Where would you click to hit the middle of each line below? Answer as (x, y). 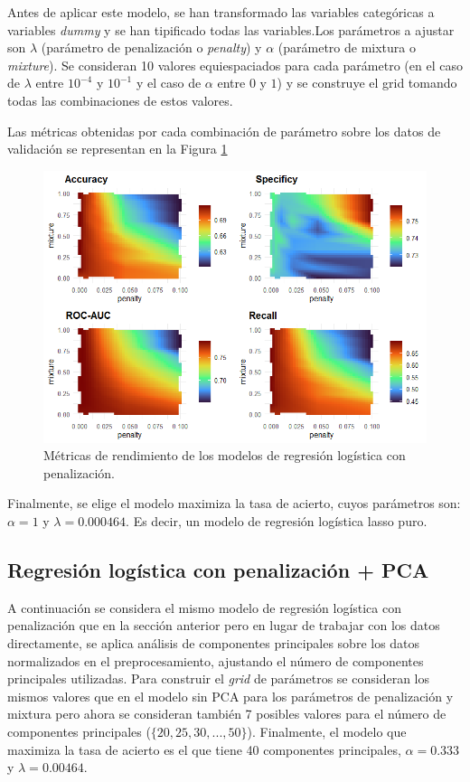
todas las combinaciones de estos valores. (120, 100)
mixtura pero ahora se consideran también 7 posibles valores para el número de (227, 714)
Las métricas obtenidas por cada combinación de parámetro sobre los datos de (224, 131)
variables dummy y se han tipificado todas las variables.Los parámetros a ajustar (231, 29)
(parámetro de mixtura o (347, 47)
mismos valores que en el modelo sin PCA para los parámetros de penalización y (230, 696)
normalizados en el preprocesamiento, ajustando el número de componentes (216, 660)
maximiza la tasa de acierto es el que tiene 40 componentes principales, (204, 749)
